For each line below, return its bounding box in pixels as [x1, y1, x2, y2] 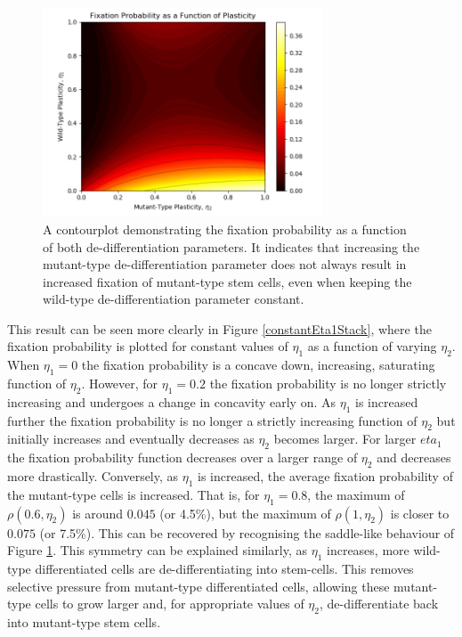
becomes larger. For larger [273, 429, 417, 448]
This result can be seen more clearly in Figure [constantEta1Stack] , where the [7, 319, 432, 338]
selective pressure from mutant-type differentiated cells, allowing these [7, 576, 390, 595]
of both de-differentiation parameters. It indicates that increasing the [43, 237, 420, 256]
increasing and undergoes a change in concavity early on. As [7, 392, 336, 411]
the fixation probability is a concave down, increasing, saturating [81, 355, 435, 374]
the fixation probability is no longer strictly [209, 374, 447, 393]
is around [72, 503, 124, 522]
